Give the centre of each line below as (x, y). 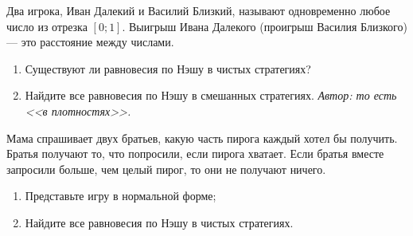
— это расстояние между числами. (90, 42)
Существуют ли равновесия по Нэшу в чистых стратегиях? (168, 68)
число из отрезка (47, 26)
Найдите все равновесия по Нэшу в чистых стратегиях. (159, 222)
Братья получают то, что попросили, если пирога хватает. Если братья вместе (195, 153)
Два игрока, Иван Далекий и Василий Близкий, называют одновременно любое (199, 10)
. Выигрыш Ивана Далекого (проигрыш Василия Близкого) (265, 26)
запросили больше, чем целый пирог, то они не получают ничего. (166, 169)
